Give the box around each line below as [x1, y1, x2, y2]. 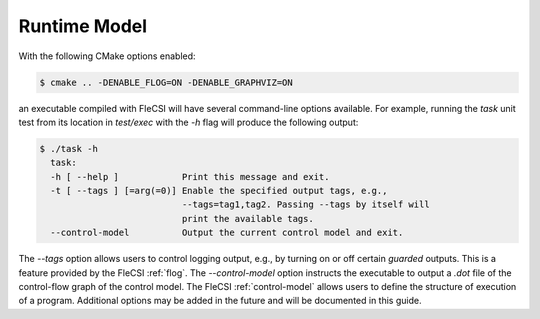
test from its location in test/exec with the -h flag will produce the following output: [18, 116, 359, 128]
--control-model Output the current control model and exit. [50, 227, 404, 239]
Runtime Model [18, 15, 148, 37]
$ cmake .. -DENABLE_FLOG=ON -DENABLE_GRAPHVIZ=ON [39, 76, 294, 88]
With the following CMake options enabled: [18, 50, 196, 62]
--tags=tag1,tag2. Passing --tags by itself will [181, 199, 430, 210]
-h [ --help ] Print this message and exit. [50, 171, 330, 182]
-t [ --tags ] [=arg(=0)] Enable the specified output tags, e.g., [50, 185, 388, 197]
